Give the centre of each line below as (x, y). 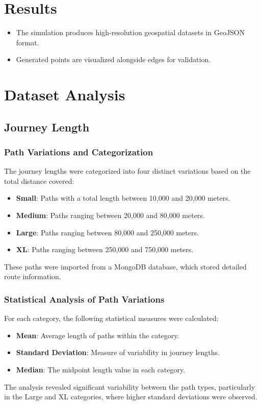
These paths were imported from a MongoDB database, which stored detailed (125, 266)
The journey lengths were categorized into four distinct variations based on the (127, 171)
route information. (33, 276)
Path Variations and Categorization (79, 152)
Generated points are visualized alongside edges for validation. (113, 59)
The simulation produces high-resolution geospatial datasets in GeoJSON (130, 32)
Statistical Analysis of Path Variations (84, 299)
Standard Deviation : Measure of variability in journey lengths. (118, 352)
